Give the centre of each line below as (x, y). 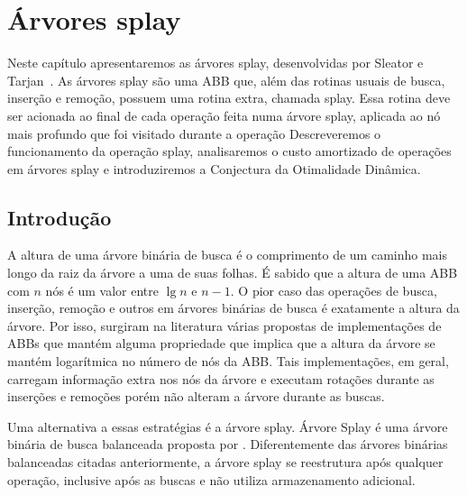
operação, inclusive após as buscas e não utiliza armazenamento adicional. (211, 479)
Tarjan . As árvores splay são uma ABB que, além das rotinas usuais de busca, (226, 80)
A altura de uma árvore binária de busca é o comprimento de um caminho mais (227, 255)
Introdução (60, 217)
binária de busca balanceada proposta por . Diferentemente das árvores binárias (228, 444)
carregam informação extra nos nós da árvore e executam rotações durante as (221, 378)
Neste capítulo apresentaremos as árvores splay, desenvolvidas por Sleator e (215, 63)
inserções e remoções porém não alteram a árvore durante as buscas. (196, 396)
